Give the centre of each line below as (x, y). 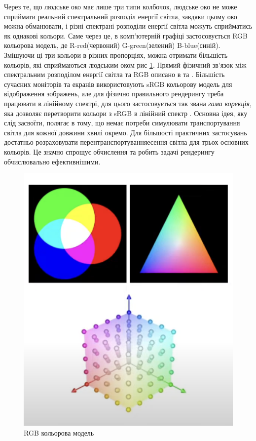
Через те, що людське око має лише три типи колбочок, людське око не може (121, 6)
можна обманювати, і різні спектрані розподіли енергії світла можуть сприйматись (128, 26)
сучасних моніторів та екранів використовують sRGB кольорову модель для (118, 84)
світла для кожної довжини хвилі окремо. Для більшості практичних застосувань (126, 132)
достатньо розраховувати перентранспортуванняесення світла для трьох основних (126, 142)
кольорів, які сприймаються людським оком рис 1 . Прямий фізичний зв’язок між (125, 64)
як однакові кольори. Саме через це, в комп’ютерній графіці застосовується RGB (126, 35)
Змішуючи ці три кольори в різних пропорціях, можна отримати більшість (116, 55)
